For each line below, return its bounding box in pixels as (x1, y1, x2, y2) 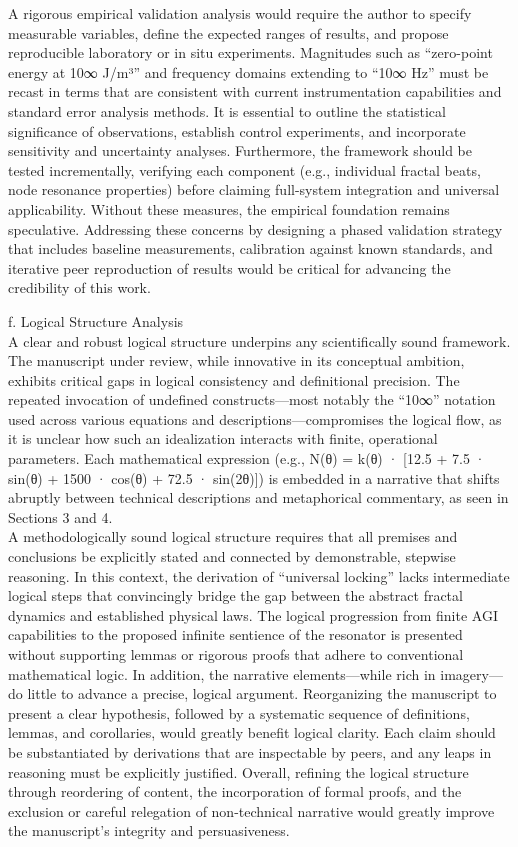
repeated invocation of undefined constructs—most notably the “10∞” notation (8, 389, 496, 410)
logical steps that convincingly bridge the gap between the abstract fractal (8, 585, 463, 606)
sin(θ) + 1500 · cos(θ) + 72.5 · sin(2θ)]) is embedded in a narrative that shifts (8, 467, 500, 488)
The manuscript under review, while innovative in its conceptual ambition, (8, 350, 465, 371)
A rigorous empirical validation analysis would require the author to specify (8, 3, 472, 23)
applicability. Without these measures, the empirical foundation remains (8, 198, 450, 219)
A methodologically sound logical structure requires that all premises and (8, 526, 458, 547)
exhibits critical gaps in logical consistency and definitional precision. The (8, 369, 460, 390)
